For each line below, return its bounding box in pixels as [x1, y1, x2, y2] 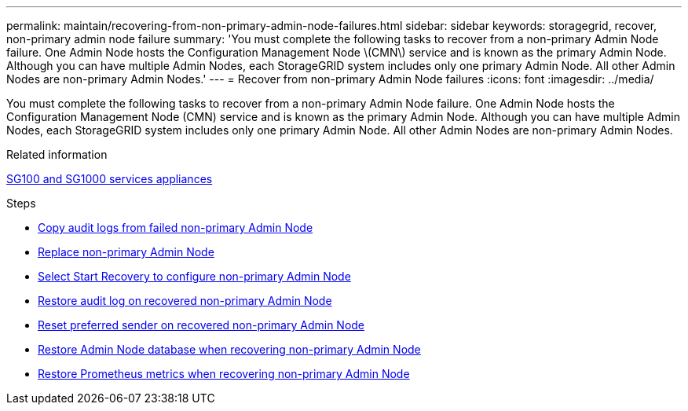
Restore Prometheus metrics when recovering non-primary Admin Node [38, 367, 410, 380]
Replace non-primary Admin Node [38, 245, 214, 259]
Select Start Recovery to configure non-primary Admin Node [38, 270, 351, 283]
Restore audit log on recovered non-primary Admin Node [38, 294, 332, 307]
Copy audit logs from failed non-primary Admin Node [38, 221, 313, 234]
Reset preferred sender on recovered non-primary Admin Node [38, 318, 365, 332]
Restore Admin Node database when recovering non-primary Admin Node [38, 343, 421, 356]
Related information [6, 148, 108, 161]
